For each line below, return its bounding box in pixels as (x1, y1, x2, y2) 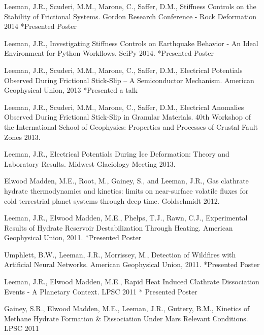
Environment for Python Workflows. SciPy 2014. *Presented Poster (4, 48, 214, 58)
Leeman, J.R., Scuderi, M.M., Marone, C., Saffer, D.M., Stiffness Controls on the (4, 1, 256, 11)
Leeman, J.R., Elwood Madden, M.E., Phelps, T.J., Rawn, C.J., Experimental (4, 212, 248, 223)
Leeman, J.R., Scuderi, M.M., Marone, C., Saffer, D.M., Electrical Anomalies (4, 101, 244, 112)
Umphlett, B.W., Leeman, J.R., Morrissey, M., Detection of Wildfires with (4, 249, 236, 259)
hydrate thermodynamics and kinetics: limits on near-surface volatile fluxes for (4, 185, 249, 196)
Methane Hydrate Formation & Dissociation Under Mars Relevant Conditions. (4, 313, 248, 323)
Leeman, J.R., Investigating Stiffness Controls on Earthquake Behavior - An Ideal (4, 38, 258, 48)
